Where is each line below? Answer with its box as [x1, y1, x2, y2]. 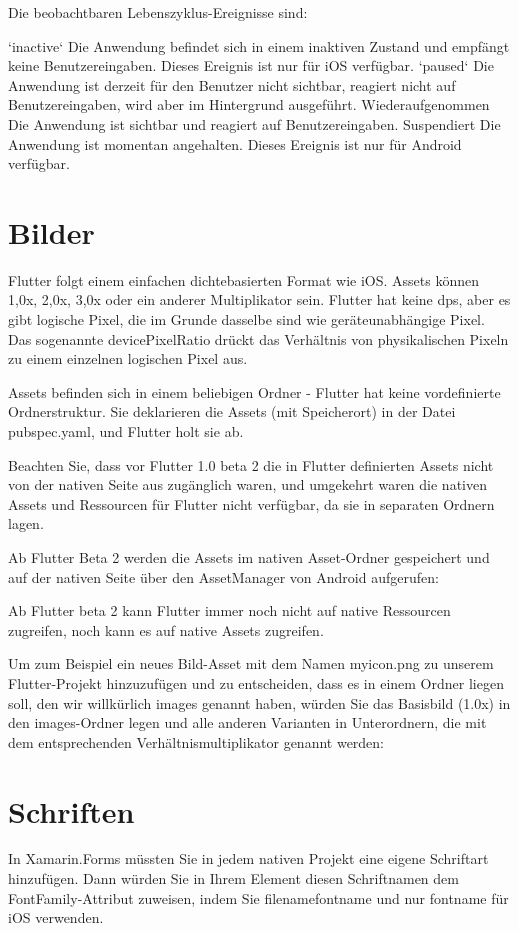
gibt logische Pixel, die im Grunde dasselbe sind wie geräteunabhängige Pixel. [8, 309, 485, 330]
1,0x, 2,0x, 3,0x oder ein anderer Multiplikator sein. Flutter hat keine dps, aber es [8, 289, 511, 310]
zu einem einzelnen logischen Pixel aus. [8, 348, 248, 369]
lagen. [8, 513, 44, 534]
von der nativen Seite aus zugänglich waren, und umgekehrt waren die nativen [8, 474, 487, 495]
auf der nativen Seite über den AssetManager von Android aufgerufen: [8, 566, 439, 587]
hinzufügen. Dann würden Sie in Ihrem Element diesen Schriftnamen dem [8, 868, 459, 889]
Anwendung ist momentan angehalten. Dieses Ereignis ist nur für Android [8, 133, 462, 154]
